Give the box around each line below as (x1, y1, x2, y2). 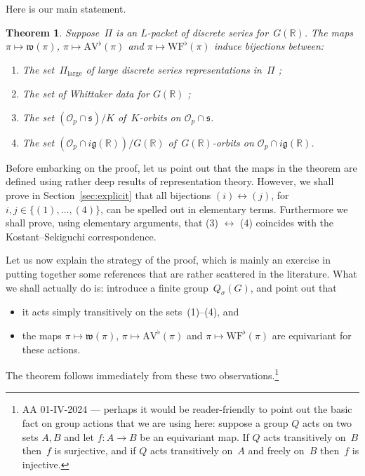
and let (64, 429, 94, 444)
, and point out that (250, 280, 337, 294)
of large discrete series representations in (86, 62, 262, 76)
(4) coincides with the (239, 215, 334, 230)
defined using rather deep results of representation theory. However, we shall (6, 174, 334, 189)
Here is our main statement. (6, 1, 126, 15)
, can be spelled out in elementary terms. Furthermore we (100, 201, 348, 216)
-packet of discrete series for (147, 25, 269, 39)
